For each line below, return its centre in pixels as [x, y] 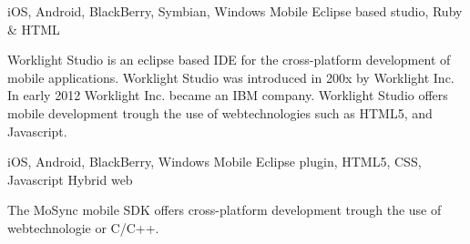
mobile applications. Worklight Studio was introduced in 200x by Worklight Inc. [231, 77]
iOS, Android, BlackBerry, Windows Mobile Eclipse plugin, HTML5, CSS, [215, 162]
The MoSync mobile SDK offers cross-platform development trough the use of [225, 210]
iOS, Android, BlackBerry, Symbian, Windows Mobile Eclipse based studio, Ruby [235, 11]
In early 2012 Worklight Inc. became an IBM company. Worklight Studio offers [228, 95]
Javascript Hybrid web [70, 179]
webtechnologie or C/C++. [83, 227]
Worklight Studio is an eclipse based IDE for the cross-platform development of [229, 60]
